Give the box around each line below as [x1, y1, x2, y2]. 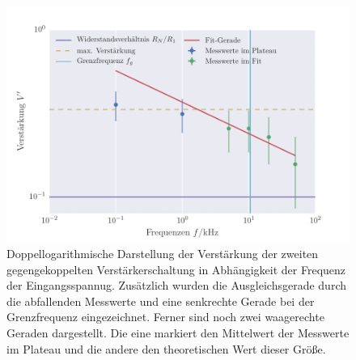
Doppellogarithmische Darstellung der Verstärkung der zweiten [6, 245, 319, 262]
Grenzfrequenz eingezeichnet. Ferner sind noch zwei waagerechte [6, 308, 324, 325]
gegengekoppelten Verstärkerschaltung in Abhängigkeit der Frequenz [6, 260, 346, 277]
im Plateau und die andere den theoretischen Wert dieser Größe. [6, 340, 326, 357]
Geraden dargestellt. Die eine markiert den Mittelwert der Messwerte [6, 324, 350, 341]
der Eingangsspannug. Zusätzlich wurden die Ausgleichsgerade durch [6, 277, 346, 294]
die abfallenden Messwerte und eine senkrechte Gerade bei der [6, 292, 315, 309]
